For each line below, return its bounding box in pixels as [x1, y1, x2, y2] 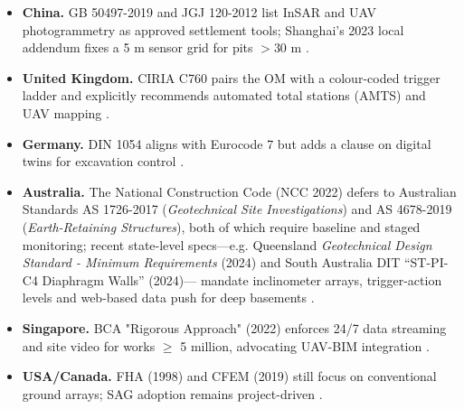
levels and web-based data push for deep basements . [22, 288, 315, 307]
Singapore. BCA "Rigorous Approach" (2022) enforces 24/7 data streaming [22, 318, 447, 337]
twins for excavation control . [22, 152, 185, 171]
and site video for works [22, 336, 156, 355]
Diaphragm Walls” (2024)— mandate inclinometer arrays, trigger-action [42, 270, 442, 289]
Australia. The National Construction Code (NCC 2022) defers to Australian [22, 181, 457, 200]
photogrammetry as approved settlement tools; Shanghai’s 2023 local [22, 20, 404, 39]
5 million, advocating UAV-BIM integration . [180, 336, 430, 355]
